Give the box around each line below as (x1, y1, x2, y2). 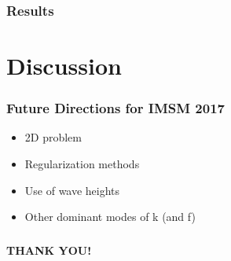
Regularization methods (24, 156, 140, 172)
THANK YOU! (6, 241, 92, 258)
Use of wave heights (24, 182, 120, 198)
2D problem (24, 129, 82, 145)
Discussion (6, 50, 122, 82)
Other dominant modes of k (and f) (24, 208, 196, 225)
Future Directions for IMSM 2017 (6, 98, 225, 118)
